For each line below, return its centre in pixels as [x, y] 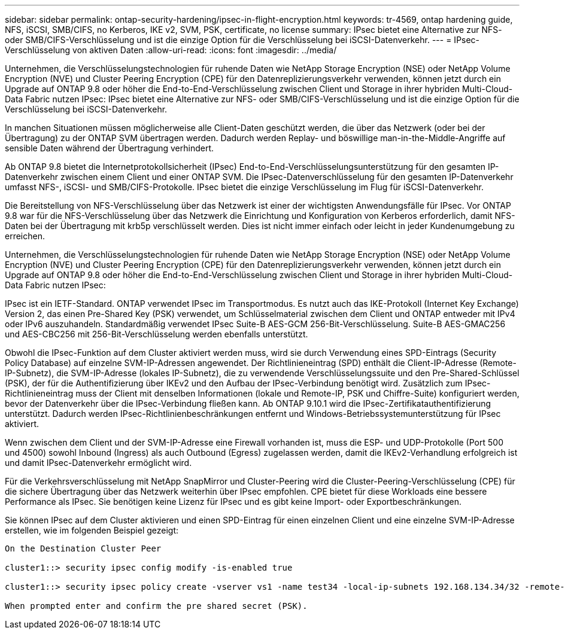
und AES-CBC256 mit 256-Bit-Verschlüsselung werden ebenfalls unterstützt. [157, 334]
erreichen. [25, 236]
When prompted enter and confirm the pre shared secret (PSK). [156, 606]
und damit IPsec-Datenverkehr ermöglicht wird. [98, 463]
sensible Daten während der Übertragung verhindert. [110, 148]
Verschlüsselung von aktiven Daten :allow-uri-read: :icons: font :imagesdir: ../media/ [171, 50]
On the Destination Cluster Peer [83, 548]
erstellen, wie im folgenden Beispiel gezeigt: [92, 530]
